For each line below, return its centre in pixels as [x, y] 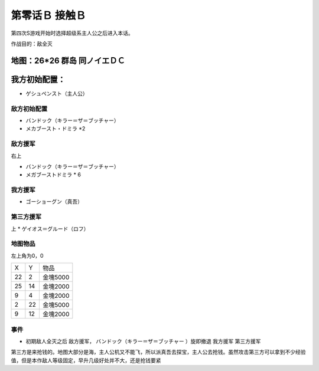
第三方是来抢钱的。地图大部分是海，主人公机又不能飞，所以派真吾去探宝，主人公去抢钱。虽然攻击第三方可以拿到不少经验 [158, 352]
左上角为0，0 [27, 255]
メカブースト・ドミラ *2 [56, 129]
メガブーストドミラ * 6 [53, 175]
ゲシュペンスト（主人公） [57, 93]
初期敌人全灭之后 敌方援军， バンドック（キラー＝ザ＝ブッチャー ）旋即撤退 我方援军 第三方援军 [143, 341]
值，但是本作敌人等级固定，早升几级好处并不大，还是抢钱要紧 [86, 360]
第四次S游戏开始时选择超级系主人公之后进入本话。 [72, 33]
